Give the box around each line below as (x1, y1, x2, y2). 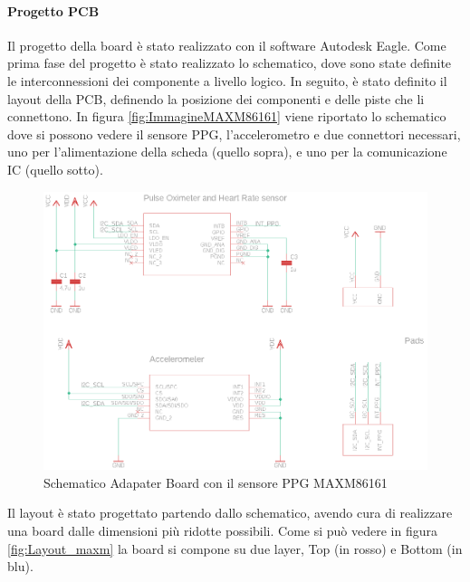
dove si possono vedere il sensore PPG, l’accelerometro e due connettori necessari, (7, 124, 461, 143)
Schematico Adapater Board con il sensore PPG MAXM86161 (43, 472, 388, 491)
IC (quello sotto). (7, 159, 103, 178)
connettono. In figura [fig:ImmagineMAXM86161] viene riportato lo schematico (7, 107, 446, 126)
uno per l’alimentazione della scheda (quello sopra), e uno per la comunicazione (7, 142, 447, 161)
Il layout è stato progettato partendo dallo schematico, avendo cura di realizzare (7, 503, 453, 522)
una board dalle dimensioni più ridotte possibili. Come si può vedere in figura (7, 521, 437, 540)
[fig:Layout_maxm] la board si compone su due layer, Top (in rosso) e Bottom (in (7, 539, 463, 558)
